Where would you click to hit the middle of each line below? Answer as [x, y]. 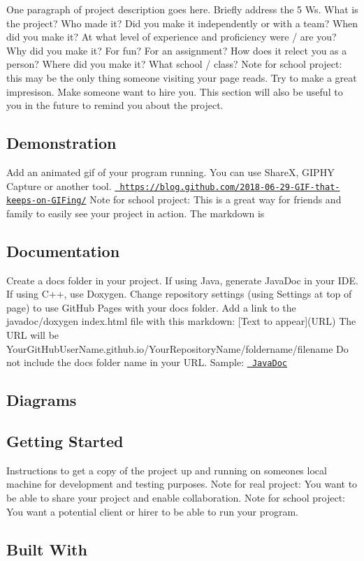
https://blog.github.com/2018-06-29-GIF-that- [230, 187]
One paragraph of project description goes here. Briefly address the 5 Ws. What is [182, 9]
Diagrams [42, 400]
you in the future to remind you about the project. [115, 105]
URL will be [33, 335]
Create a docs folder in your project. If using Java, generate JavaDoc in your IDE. [182, 280]
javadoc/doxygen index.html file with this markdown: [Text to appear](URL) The [181, 321]
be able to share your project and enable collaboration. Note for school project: [176, 498]
